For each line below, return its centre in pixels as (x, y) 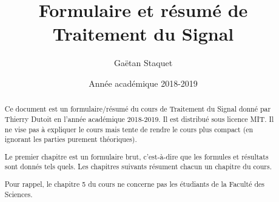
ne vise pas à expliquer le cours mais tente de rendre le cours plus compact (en (129, 129)
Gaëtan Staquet (143, 63)
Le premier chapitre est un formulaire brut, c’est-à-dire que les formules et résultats (136, 156)
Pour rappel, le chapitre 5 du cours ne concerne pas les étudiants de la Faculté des (135, 184)
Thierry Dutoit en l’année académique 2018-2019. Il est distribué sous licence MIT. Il (139, 119)
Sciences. (18, 194)
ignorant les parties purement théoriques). (71, 139)
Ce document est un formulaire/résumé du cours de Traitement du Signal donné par (138, 109)
